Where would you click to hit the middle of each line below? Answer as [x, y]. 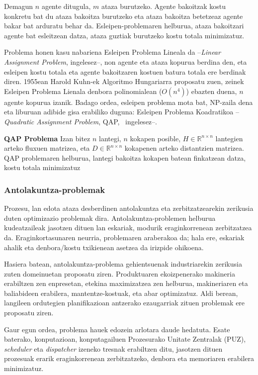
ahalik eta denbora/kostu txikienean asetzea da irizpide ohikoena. [104, 247]
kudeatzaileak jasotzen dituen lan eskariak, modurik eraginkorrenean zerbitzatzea [128, 228]
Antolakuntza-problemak [55, 189]
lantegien [229, 138]
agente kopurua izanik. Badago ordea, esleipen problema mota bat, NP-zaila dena [129, 102]
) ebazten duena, [212, 91]
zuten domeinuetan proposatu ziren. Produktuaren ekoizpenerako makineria [120, 273]
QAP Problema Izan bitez [47, 138]
